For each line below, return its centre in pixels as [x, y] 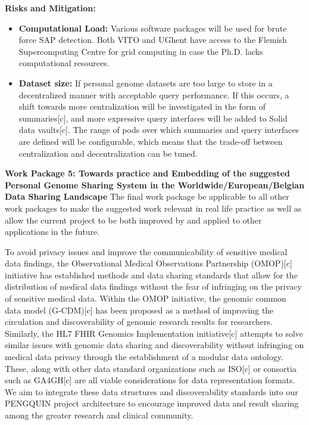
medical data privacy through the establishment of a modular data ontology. [144, 357]
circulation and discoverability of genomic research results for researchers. [139, 322]
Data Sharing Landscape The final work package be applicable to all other [147, 196]
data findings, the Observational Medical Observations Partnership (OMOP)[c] [149, 263]
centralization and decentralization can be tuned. [108, 153]
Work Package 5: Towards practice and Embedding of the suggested [147, 173]
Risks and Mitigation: [50, 8]
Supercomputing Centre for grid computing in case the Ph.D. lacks [141, 51]
